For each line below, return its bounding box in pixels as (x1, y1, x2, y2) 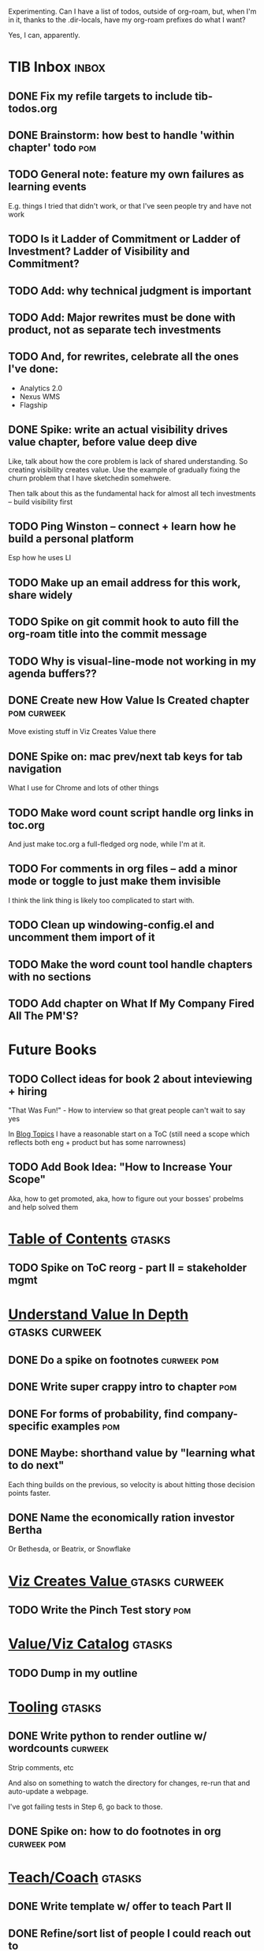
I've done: (8, 363, 59, 376)
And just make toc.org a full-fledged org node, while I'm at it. (8, 839, 206, 849)
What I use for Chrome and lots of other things (8, 783, 159, 793)
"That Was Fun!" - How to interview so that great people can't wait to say (8, 1105, 246, 1115)
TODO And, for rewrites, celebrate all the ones (8, 350, 239, 363)
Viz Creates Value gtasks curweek (8, 1572, 225, 1590)
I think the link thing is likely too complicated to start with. (8, 895, 195, 905)
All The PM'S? (8, 1009, 79, 1023)
